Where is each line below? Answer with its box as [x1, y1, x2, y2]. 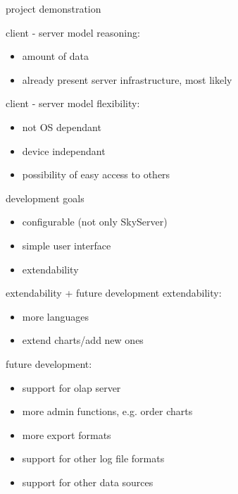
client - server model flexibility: [6, 96, 140, 111]
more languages [22, 309, 89, 323]
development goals [6, 190, 84, 205]
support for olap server [22, 380, 121, 395]
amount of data [22, 49, 89, 63]
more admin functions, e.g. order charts [22, 404, 193, 419]
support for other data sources [22, 474, 154, 489]
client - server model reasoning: [6, 25, 140, 39]
